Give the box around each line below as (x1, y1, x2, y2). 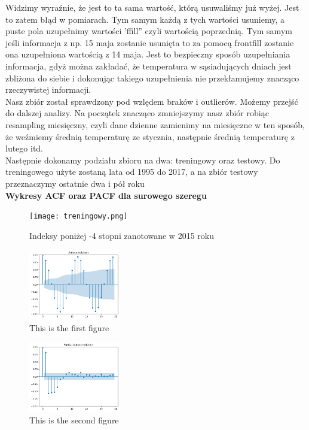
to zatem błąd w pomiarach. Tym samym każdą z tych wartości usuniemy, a (5, 13, 284, 25)
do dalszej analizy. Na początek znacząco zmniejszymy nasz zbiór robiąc (5, 107, 269, 119)
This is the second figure (29, 413, 119, 426)
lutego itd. (5, 142, 44, 155)
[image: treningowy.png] (29, 212, 128, 221)
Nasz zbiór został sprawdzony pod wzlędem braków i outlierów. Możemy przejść (5, 95, 298, 107)
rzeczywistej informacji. (5, 83, 91, 96)
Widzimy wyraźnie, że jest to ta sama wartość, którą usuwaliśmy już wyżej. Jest (5, 1, 299, 13)
